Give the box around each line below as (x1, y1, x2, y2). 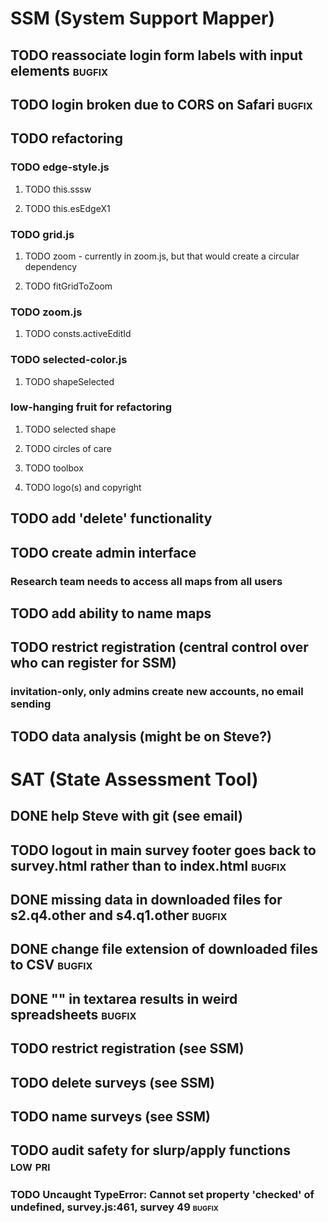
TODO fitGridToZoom (24, 280, 113, 292)
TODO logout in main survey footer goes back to (10, 842, 317, 859)
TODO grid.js (10, 227, 75, 241)
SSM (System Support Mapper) (10, 7, 276, 30)
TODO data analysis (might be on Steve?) (10, 728, 273, 745)
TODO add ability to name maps (10, 605, 212, 622)
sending (10, 697, 52, 711)
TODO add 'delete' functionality (10, 510, 213, 527)
